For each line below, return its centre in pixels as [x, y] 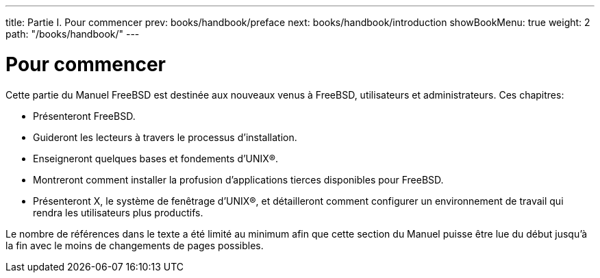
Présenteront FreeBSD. [84, 116]
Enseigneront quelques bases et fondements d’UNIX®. [156, 158]
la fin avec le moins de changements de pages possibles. [135, 245]
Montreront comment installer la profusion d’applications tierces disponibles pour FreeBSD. [238, 179]
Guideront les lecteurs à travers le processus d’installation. [165, 137]
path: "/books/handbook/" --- [73, 34]
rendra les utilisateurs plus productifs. [118, 212]
